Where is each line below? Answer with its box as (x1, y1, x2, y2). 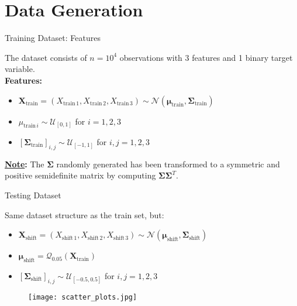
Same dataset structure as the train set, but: (5, 208, 164, 221)
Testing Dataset (5, 189, 61, 201)
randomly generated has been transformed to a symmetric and (56, 157, 280, 170)
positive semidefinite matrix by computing (5, 169, 156, 181)
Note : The (5, 157, 44, 170)
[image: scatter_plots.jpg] (28, 293, 137, 301)
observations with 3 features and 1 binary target (119, 51, 293, 63)
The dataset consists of (5, 51, 87, 63)
